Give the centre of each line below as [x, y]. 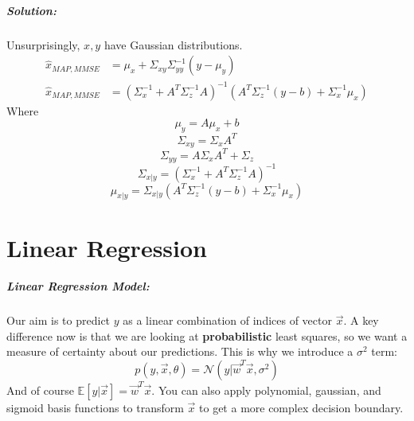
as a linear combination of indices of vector [227, 320]
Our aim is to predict [59, 320]
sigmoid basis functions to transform [95, 407]
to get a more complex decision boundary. [301, 407]
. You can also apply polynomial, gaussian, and [266, 390]
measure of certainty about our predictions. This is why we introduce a [180, 351]
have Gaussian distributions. [173, 44]
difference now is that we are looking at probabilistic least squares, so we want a [207, 335]
